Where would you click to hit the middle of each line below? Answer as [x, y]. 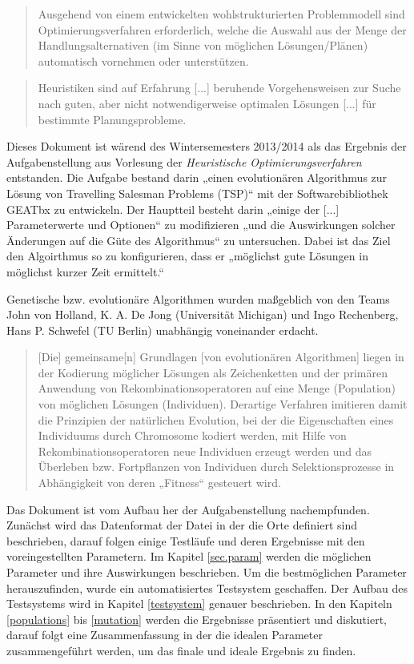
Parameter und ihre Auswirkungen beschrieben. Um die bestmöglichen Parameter [207, 572]
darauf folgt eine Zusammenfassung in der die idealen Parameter [165, 635]
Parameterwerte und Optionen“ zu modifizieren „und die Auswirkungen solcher [201, 225]
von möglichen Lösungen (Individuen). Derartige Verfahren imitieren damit [223, 404]
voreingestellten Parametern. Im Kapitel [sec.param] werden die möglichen [189, 556]
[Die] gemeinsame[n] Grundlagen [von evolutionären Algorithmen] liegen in [221, 357]
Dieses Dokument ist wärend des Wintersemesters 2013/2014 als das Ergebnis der [207, 146]
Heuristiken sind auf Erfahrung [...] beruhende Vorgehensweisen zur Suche [219, 88]
